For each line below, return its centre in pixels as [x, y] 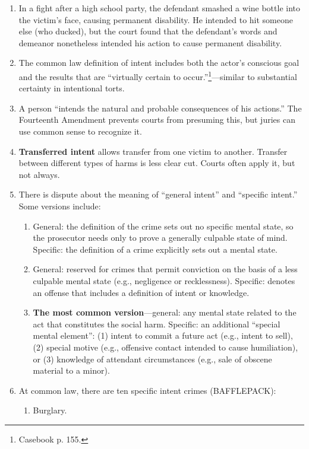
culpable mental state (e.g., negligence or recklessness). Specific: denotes [164, 280]
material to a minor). [71, 370]
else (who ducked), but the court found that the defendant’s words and [148, 31]
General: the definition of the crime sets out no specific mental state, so [163, 226]
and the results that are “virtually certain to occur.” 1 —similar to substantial [158, 75]
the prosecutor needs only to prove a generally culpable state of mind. [160, 238]
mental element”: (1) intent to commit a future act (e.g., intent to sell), [163, 335]
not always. [39, 174]
